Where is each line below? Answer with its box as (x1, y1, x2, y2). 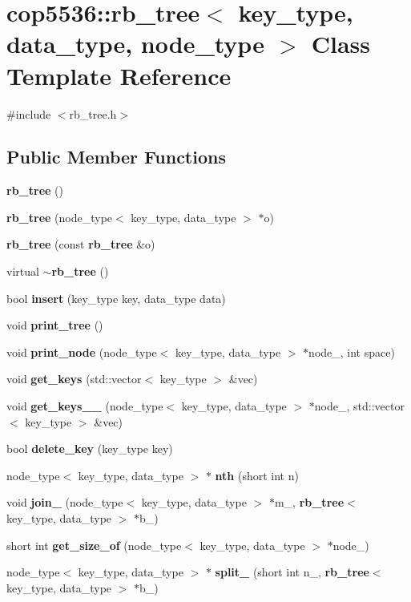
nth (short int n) (215, 467, 299, 483)
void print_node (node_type (6, 343, 157, 360)
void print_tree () (6, 317, 103, 333)
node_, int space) (308, 343, 395, 360)
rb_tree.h (69, 105, 117, 122)
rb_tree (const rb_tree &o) (6, 236, 155, 253)
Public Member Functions (6, 144, 226, 169)
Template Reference (6, 59, 232, 91)
